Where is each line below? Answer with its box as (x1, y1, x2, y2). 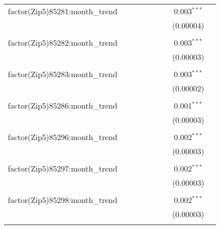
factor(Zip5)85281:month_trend (8, 5, 117, 17)
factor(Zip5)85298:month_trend (8, 194, 117, 205)
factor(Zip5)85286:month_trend (8, 100, 117, 111)
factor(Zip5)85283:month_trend (8, 68, 117, 80)
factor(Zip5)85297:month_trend (8, 163, 117, 174)
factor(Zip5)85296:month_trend (8, 131, 117, 143)
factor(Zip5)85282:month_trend (8, 37, 117, 48)
